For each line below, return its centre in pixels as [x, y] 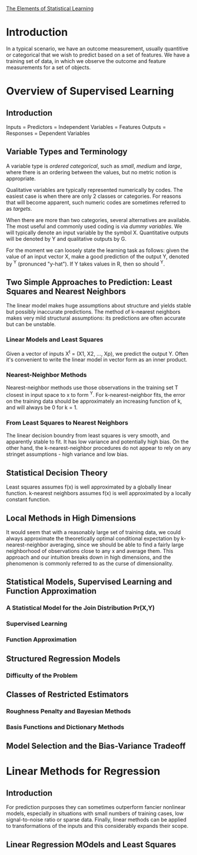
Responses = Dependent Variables [48, 133]
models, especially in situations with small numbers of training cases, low [95, 813]
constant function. [28, 499]
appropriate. [21, 178]
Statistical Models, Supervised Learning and [89, 582]
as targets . [19, 208]
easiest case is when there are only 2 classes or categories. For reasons [94, 196]
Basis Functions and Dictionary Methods [65, 727]
